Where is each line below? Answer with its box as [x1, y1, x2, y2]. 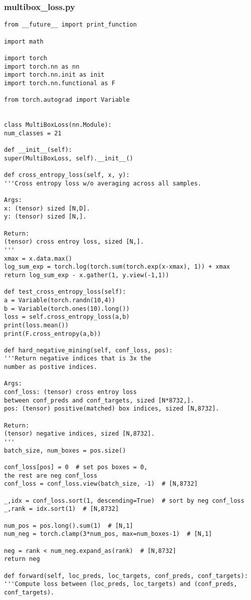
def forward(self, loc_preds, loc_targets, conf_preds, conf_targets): [4, 572, 248, 579]
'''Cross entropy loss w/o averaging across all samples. [4, 179, 201, 187]
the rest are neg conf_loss [4, 472, 98, 479]
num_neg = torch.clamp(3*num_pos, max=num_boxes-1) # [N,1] [4, 530, 212, 538]
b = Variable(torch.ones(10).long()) [4, 305, 130, 312]
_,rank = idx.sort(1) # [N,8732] [4, 505, 119, 513]
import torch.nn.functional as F [4, 79, 115, 87]
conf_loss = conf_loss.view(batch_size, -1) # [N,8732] [4, 480, 198, 488]
